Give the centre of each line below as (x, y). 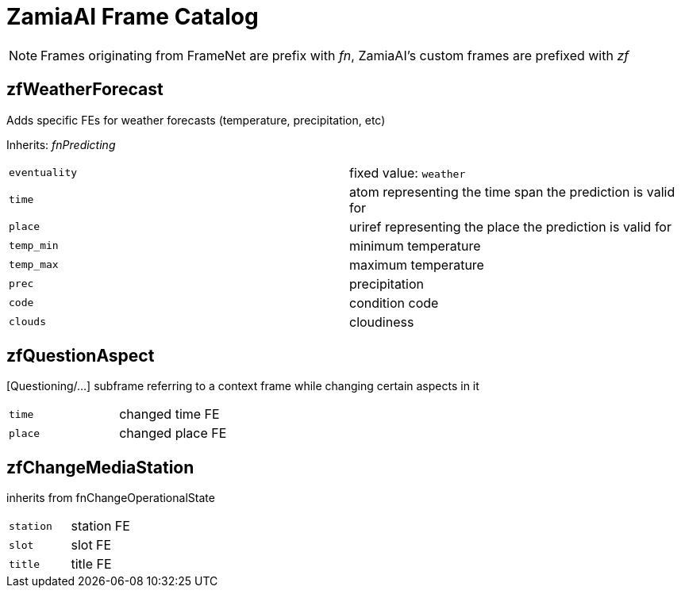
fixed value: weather (408, 172)
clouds (27, 322)
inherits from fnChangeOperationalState (111, 498)
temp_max (34, 265)
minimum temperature (415, 245)
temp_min (34, 246)
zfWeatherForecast (85, 90)
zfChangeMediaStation (100, 467)
